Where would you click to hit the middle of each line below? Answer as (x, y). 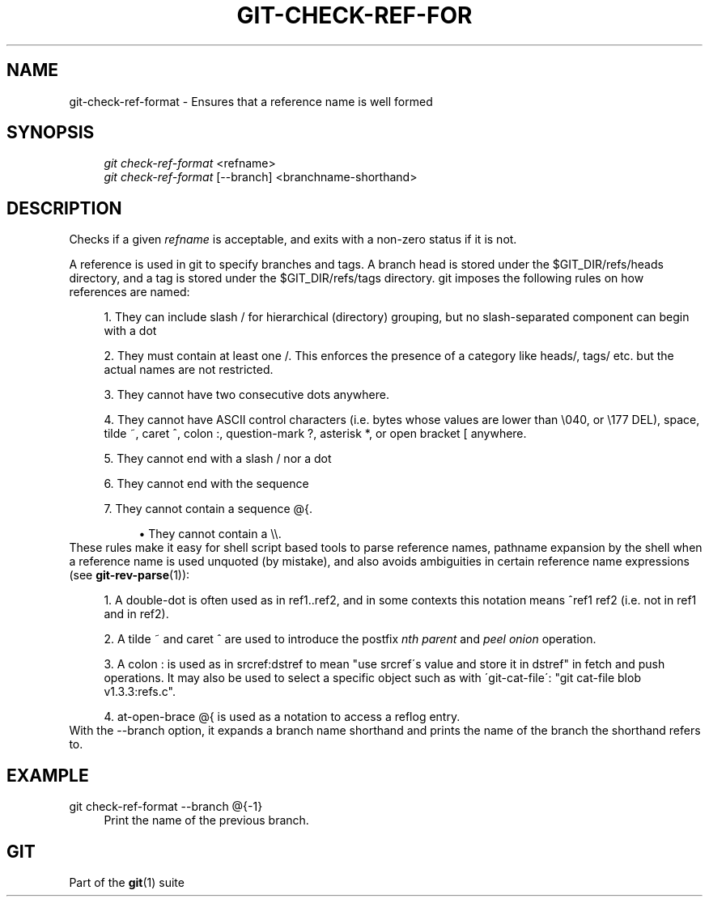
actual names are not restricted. (189, 370)
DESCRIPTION (64, 208)
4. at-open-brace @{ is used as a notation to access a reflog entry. (282, 717)
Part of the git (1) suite (127, 882)
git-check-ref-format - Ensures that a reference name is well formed (251, 101)
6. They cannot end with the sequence (206, 484)
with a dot (130, 331)
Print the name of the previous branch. (206, 820)
